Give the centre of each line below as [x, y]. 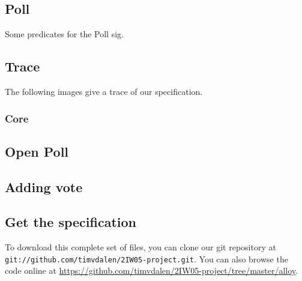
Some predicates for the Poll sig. [64, 34]
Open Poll [37, 151]
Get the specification [71, 222]
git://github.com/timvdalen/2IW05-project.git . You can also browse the [146, 258]
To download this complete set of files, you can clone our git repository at [140, 247]
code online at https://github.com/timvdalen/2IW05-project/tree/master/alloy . [151, 270]
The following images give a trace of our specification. [104, 91]
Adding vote [44, 186]
